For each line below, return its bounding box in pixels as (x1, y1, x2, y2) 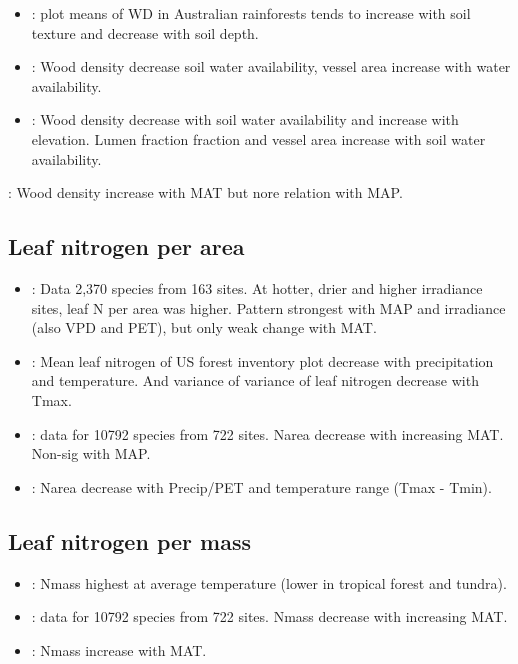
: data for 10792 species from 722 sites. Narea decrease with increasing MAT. (31, 423, 504, 444)
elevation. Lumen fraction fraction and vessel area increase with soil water (31, 128, 486, 149)
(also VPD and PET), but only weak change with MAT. (31, 317, 377, 338)
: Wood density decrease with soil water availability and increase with (31, 109, 459, 130)
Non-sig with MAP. (31, 443, 151, 464)
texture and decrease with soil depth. (31, 22, 259, 43)
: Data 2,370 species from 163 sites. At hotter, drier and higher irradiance (31, 277, 483, 298)
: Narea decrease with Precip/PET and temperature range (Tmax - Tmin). (31, 476, 492, 497)
